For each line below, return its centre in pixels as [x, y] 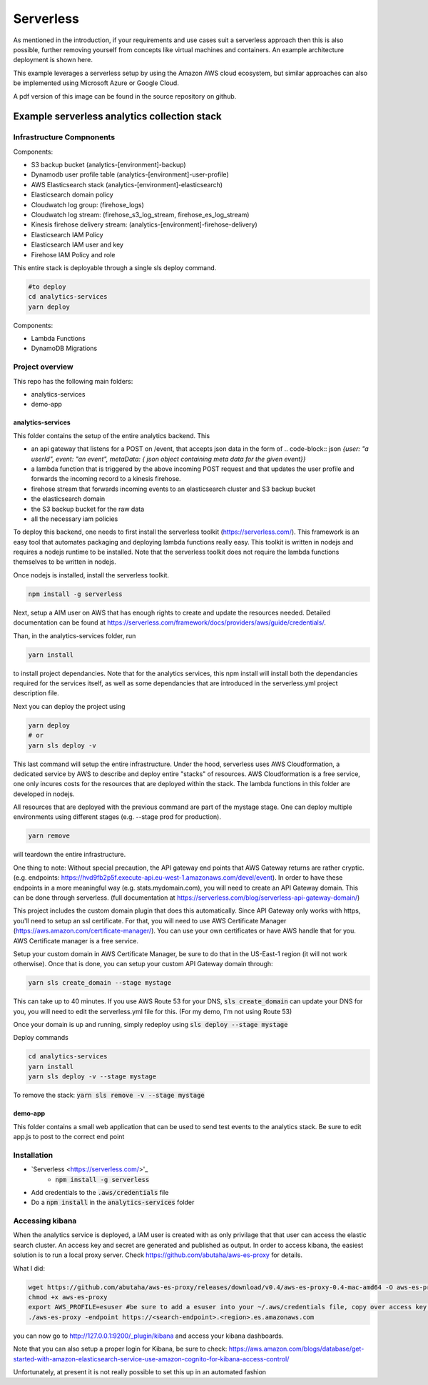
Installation [33, 1155]
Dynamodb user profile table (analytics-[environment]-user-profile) [130, 174]
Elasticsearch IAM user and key [77, 245]
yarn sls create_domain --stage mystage [100, 983]
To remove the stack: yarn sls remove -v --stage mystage [109, 1095]
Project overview [44, 367]
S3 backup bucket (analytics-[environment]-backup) [108, 165]
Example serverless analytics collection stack [118, 117]
